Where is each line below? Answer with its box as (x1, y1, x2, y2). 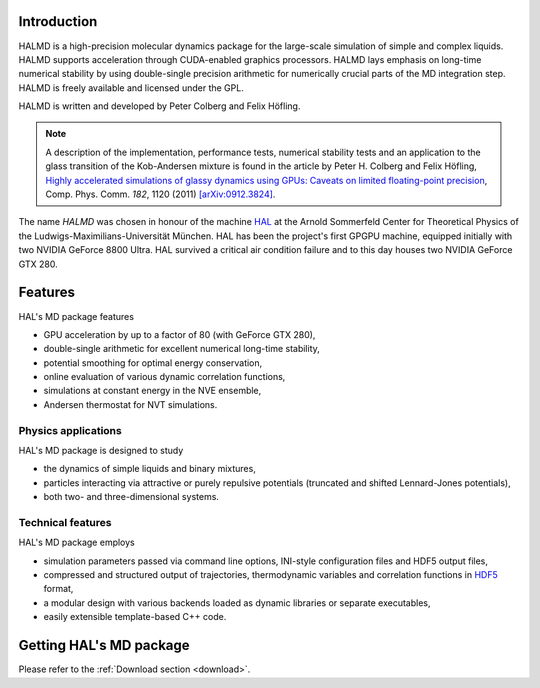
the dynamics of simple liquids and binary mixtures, (43, 463, 257, 475)
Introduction (18, 13, 98, 30)
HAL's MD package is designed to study (18, 444, 184, 456)
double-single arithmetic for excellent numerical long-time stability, (43, 343, 320, 355)
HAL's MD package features (18, 310, 135, 322)
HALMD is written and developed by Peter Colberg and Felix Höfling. (18, 100, 301, 112)
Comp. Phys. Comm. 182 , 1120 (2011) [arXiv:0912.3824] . (45, 188, 276, 200)
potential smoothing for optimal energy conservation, (43, 356, 263, 369)
